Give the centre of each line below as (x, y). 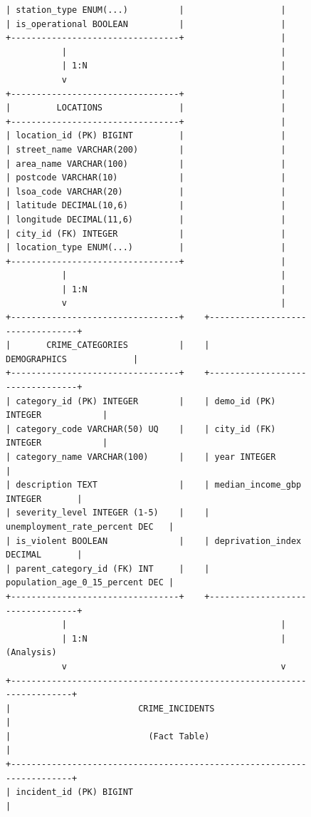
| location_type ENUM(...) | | (146, 248)
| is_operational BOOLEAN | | (146, 24)
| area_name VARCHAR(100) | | (146, 164)
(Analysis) (31, 653)
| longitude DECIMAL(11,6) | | (146, 219)
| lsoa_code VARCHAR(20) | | (146, 191)
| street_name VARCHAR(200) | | (146, 149)
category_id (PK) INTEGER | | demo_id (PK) (146, 401)
